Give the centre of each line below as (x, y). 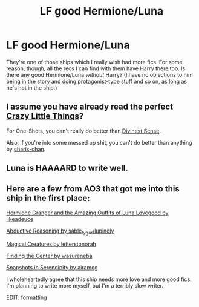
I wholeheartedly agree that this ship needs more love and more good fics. (99, 279)
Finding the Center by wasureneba (49, 256)
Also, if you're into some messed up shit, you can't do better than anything (99, 142)
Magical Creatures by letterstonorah (51, 244)
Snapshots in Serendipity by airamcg (52, 267)
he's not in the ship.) (32, 87)
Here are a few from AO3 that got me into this (93, 189)
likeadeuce (20, 219)
